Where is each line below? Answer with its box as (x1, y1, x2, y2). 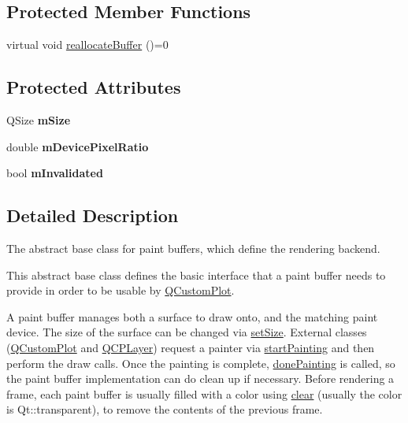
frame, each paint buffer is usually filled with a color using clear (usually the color (6, 385, 402, 402)
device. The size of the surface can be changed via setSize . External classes (6, 324, 367, 340)
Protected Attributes (6, 75, 181, 99)
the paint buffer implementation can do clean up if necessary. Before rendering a (6, 370, 395, 387)
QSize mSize (6, 112, 71, 128)
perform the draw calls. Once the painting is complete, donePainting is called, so (6, 354, 395, 371)
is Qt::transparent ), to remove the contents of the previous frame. (6, 401, 323, 417)
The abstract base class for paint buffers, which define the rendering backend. (6, 239, 380, 256)
